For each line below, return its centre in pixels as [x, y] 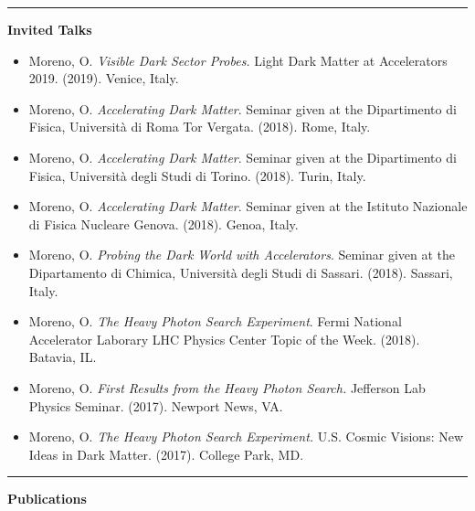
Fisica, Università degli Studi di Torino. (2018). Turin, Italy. [197, 175]
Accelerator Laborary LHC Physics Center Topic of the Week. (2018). [224, 339]
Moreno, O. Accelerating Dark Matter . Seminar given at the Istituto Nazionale [248, 206]
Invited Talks [50, 29]
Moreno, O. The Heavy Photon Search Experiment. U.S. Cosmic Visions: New [246, 436]
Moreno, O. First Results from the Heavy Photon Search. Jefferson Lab [227, 387]
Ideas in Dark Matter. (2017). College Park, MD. [166, 454]
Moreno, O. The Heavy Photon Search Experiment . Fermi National [215, 321]
